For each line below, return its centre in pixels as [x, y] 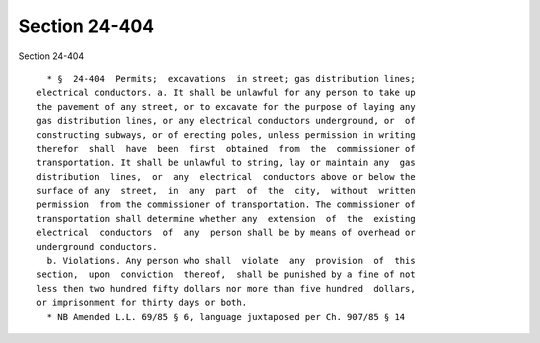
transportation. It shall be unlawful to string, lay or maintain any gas [226, 163]
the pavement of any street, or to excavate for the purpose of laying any [226, 106]
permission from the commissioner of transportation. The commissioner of [226, 204]
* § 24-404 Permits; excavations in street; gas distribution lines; [231, 78]
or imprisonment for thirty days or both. [142, 303]
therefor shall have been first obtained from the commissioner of [226, 148]
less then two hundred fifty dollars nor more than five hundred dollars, [226, 288]
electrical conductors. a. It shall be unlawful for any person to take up [226, 93]
